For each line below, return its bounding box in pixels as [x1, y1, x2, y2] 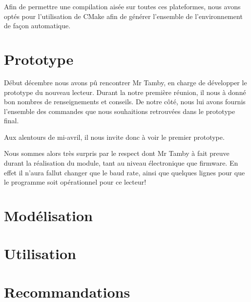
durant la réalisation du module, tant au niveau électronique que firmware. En [4, 158, 238, 168]
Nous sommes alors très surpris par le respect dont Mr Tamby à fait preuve [4, 148, 230, 158]
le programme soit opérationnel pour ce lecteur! [4, 177, 146, 187]
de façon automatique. [4, 20, 71, 31]
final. [4, 115, 19, 126]
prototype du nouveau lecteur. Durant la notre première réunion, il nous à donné [4, 87, 246, 97]
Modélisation [4, 206, 93, 226]
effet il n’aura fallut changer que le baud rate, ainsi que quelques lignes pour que [4, 167, 245, 177]
